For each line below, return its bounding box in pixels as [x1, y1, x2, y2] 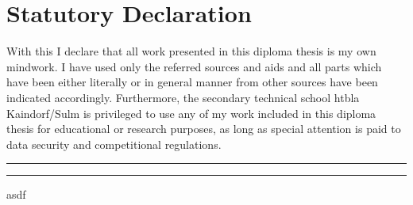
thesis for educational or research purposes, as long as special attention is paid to [6, 120, 401, 137]
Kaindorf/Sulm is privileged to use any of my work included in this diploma [6, 104, 376, 121]
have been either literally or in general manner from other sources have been [6, 74, 378, 90]
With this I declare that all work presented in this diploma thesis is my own [6, 43, 376, 59]
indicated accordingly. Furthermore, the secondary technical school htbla [6, 89, 360, 105]
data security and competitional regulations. [6, 135, 222, 152]
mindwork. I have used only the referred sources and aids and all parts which [6, 58, 382, 74]
